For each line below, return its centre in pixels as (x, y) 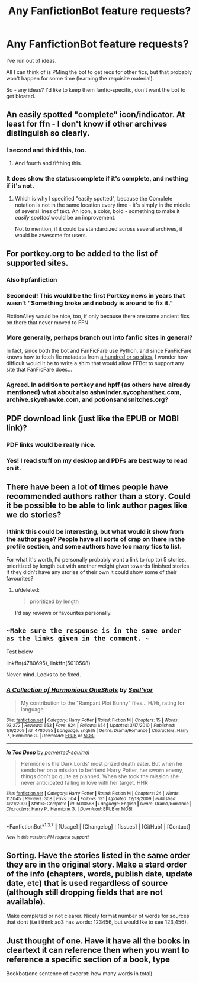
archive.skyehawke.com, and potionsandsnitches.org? (87, 399)
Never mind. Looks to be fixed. (44, 675)
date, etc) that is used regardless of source (87, 883)
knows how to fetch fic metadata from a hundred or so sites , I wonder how (97, 357)
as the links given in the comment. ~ (78, 639)
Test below (20, 652)
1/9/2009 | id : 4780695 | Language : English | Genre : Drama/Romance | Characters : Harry (97, 730)
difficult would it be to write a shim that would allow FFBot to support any (95, 363)
